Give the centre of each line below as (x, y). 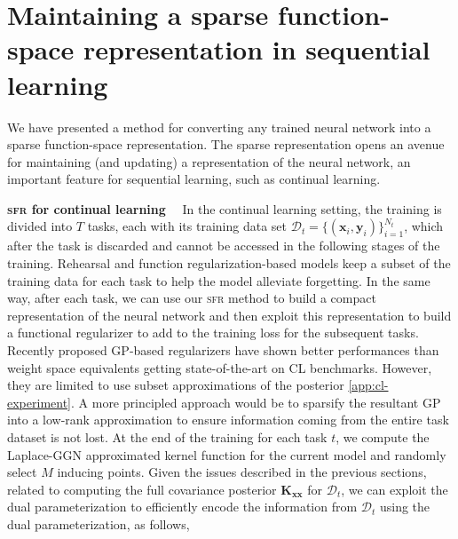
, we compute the (383, 437)
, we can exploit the (395, 489)
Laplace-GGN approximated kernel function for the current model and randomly (227, 454)
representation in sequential (257, 49)
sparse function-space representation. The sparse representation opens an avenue (226, 144)
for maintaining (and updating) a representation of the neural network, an (209, 161)
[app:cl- (368, 385)
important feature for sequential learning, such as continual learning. (194, 179)
